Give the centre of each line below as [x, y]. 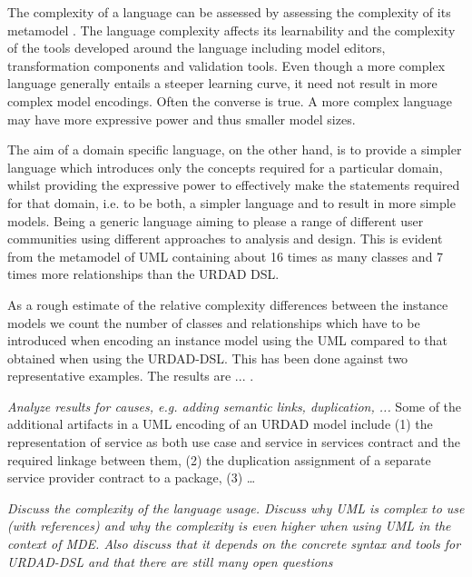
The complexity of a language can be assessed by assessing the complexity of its [229, 12]
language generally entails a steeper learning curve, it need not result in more [222, 83]
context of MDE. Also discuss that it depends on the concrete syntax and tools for [234, 544]
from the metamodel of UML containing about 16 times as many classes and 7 [226, 256]
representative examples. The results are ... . [131, 376]
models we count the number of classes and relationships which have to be [214, 322]
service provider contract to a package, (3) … [132, 478]
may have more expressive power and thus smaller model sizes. [182, 119]
